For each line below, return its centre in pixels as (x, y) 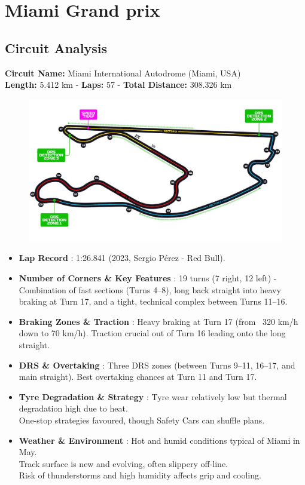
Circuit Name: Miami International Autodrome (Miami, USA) (123, 73)
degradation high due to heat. (73, 408)
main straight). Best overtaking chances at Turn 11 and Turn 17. (138, 377)
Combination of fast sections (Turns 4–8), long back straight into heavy (150, 289)
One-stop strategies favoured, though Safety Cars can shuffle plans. (142, 420)
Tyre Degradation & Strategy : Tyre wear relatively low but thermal (153, 396)
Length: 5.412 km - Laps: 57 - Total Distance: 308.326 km (118, 85)
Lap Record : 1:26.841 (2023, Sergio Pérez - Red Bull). (122, 258)
